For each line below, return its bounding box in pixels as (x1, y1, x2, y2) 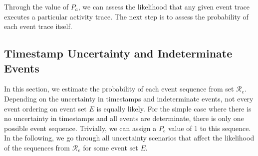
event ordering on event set (4, 103, 87, 113)
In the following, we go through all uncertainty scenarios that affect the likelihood (4, 132, 255, 143)
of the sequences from (4, 142, 70, 152)
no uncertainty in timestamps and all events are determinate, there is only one (4, 113, 244, 123)
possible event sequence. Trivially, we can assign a (4, 122, 157, 133)
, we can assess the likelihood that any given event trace (78, 1, 250, 11)
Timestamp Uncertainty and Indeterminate (4, 45, 233, 61)
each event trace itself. (4, 21, 72, 31)
